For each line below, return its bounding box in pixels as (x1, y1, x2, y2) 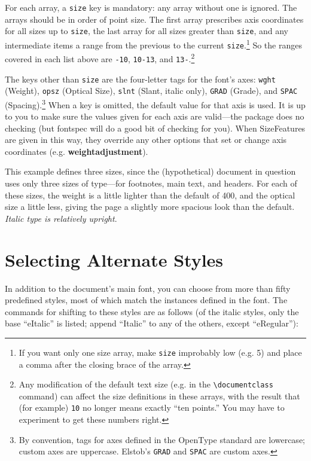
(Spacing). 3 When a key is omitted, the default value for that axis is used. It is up (5, 96, 306, 111)
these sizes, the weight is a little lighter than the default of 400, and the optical (5, 188, 295, 201)
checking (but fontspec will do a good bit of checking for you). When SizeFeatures (5, 121, 306, 134)
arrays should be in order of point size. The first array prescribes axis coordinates (5, 13, 304, 25)
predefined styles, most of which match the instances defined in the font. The (5, 294, 288, 306)
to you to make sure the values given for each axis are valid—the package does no (5, 110, 304, 123)
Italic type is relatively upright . (5, 212, 117, 224)
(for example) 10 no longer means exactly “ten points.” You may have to (19, 401, 285, 414)
